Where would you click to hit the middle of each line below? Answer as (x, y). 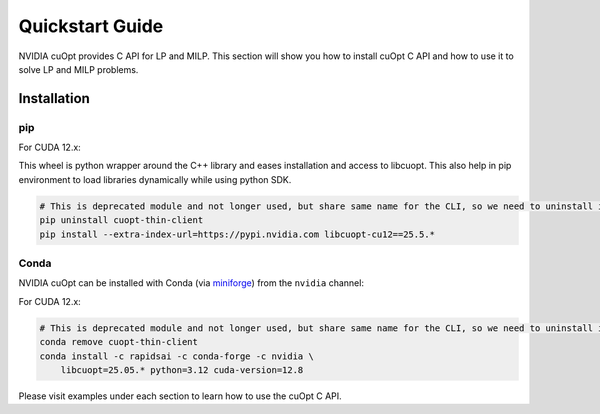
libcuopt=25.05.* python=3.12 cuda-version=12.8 (182, 369)
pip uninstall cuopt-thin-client (121, 220)
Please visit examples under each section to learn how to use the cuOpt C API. (180, 396)
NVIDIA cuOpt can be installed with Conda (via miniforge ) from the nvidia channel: (191, 283)
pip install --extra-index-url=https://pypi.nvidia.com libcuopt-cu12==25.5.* (237, 234)
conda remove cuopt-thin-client (119, 342)
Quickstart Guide (91, 26)
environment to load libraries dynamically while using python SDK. (155, 179)
